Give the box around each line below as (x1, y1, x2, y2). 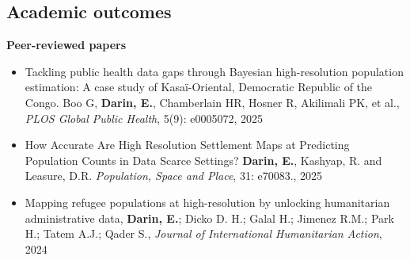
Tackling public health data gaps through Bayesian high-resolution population (25, 63, 404, 79)
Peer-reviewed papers (6, 36, 127, 53)
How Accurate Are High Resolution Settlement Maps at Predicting (25, 136, 350, 153)
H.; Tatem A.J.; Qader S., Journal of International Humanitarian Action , (25, 225, 382, 242)
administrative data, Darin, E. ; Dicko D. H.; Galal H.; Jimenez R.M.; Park (25, 209, 394, 226)
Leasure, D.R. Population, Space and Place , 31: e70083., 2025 (25, 167, 323, 184)
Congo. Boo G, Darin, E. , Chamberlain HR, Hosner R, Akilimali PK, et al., (25, 94, 400, 110)
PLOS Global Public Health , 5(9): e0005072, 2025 (25, 109, 263, 126)
